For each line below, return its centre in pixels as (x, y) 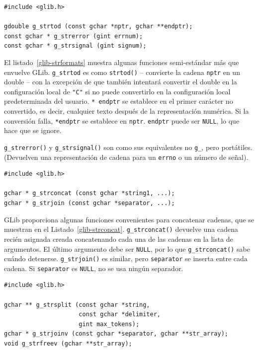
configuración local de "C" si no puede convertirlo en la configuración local (117, 91)
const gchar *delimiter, (120, 315)
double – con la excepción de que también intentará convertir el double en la (121, 82)
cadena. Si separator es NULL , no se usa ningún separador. (94, 268)
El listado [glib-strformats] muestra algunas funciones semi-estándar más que (122, 62)
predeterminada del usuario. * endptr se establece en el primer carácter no (119, 101)
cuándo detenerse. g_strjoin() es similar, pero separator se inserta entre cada (126, 258)
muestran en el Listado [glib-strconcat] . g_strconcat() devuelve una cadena (121, 229)
